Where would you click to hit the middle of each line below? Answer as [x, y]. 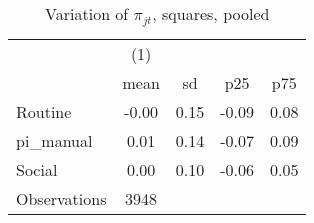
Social [37, 169]
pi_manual [54, 140]
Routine [44, 111]
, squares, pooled [211, 13]
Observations [61, 198]
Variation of [87, 13]
